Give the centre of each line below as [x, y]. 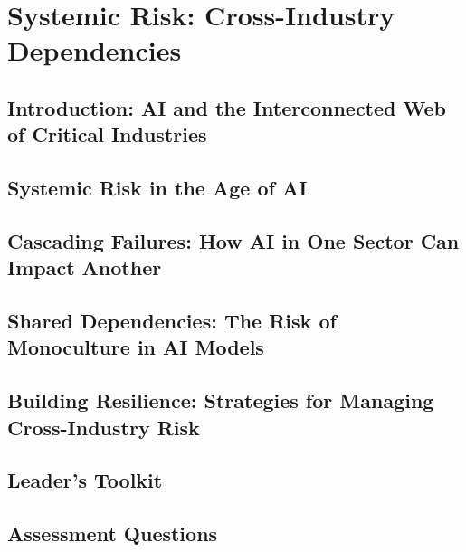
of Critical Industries [107, 134]
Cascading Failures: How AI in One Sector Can [233, 240]
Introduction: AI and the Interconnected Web [227, 107]
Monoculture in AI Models [136, 347]
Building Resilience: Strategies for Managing [221, 400]
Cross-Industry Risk [104, 427]
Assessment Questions [113, 533]
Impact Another [85, 267]
